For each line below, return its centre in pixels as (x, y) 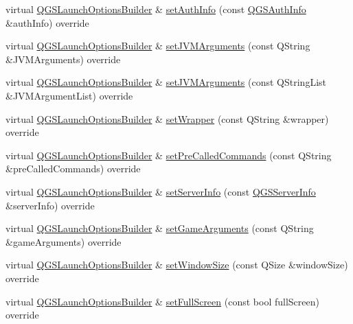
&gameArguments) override (64, 241)
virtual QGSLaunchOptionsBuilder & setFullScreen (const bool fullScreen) (162, 301)
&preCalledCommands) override (73, 169)
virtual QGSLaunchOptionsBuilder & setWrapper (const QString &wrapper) (167, 118)
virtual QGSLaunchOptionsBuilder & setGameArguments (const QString (160, 228)
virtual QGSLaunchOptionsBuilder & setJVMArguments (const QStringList (166, 82)
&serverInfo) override (50, 205)
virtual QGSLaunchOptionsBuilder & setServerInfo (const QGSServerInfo (161, 191)
